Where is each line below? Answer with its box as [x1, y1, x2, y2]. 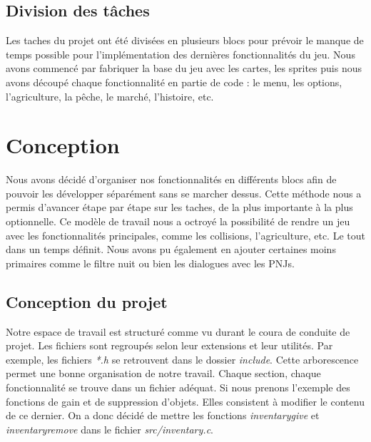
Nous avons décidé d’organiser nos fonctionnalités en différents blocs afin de [6, 172, 337, 187]
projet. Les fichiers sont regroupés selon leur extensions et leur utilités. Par [6, 338, 333, 353]
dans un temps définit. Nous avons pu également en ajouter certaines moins [6, 242, 336, 257]
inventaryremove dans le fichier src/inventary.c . [6, 421, 213, 436]
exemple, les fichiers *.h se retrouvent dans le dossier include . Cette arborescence [6, 351, 359, 366]
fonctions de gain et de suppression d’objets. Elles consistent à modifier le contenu [6, 394, 365, 408]
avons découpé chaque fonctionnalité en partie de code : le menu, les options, [6, 74, 342, 89]
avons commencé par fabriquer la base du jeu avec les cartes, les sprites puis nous [6, 61, 362, 76]
